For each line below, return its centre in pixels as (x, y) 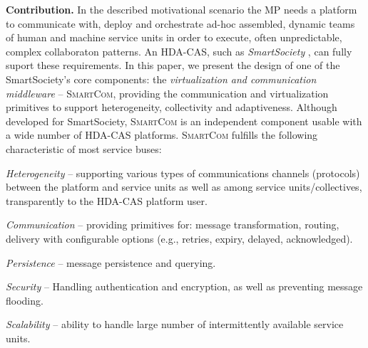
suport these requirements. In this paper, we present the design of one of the (173, 65)
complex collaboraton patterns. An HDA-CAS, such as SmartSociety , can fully (179, 51)
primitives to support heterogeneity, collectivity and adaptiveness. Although (172, 107)
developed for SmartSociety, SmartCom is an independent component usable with (184, 121)
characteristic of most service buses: (84, 148)
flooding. (25, 300)
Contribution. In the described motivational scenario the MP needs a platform (182, 9)
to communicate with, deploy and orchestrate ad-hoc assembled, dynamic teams (180, 23)
